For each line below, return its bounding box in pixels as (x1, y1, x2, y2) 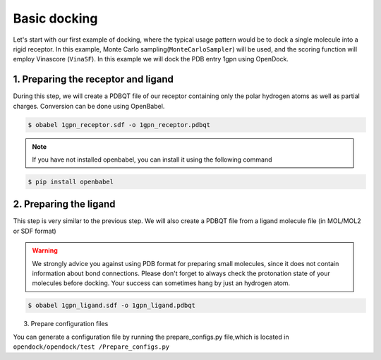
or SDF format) (13, 227, 56, 235)
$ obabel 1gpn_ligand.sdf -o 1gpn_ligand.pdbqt (28, 301, 195, 310)
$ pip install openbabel (28, 177, 114, 186)
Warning (32, 246, 58, 255)
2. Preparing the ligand (13, 198, 116, 210)
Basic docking (13, 11, 98, 26)
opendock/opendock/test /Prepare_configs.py (13, 343, 170, 351)
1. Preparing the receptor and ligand (13, 73, 174, 85)
